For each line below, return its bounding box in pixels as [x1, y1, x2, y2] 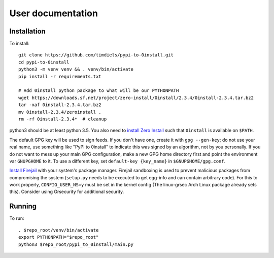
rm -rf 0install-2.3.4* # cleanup [18, 116, 107, 122]
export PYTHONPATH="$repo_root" [18, 234, 99, 240]
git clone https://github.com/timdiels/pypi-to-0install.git [18, 52, 174, 58]
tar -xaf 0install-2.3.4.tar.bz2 [18, 102, 101, 108]
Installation [9, 27, 46, 36]
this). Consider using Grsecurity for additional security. [9, 188, 124, 195]
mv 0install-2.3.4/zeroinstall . [18, 109, 101, 115]
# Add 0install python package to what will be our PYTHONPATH [18, 88, 179, 93]
